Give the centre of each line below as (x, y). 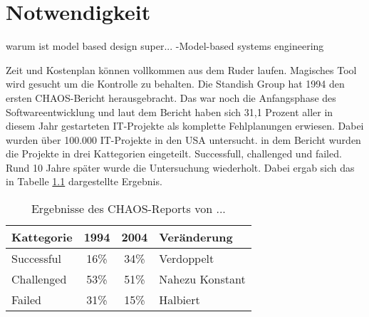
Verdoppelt (187, 259)
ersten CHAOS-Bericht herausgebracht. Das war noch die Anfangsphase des (171, 97)
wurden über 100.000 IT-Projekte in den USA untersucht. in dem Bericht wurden (183, 139)
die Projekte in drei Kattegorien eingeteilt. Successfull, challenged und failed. (174, 154)
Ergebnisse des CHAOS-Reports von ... (128, 209)
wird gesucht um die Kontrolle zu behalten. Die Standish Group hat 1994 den (175, 84)
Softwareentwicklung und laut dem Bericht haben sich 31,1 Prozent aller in (170, 111)
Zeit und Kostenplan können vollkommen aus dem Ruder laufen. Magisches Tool (181, 69)
